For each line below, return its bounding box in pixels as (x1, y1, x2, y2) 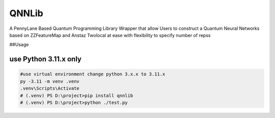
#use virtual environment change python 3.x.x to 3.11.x (20, 71, 166, 77)
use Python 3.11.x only (9, 55, 81, 63)
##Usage (9, 42, 29, 48)
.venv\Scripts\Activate (20, 86, 80, 91)
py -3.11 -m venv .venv (20, 78, 80, 84)
